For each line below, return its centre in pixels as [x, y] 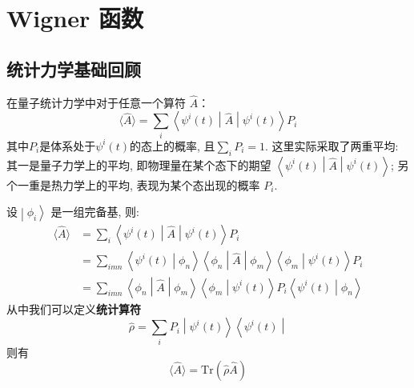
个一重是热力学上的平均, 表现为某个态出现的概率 [133, 184]
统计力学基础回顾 [74, 68]
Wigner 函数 [75, 18]
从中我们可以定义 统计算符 [74, 308]
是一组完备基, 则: [95, 212]
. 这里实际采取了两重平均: [332, 145]
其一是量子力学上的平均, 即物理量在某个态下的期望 [139, 164]
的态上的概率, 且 [173, 145]
